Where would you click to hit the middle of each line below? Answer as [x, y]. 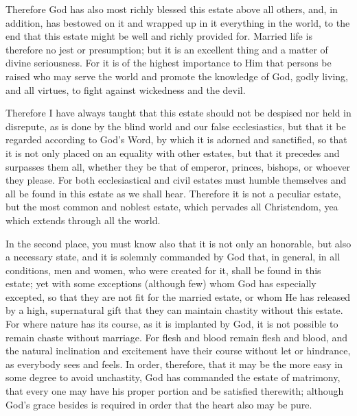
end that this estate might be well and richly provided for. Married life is [159, 36]
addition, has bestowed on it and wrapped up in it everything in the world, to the [178, 22]
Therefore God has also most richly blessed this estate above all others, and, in [172, 9]
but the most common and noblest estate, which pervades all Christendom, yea [172, 207]
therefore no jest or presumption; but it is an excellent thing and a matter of [167, 49]
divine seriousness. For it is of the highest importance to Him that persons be [169, 63]
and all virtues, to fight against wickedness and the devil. [126, 89]
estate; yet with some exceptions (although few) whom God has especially [161, 283]
